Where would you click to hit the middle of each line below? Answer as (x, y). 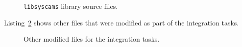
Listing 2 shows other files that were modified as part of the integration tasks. (121, 22)
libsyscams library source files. (71, 6)
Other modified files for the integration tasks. (92, 39)
